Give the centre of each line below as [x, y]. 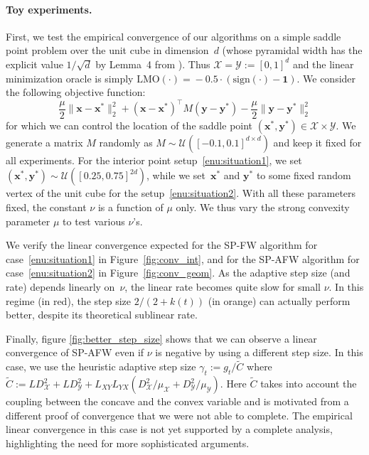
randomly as [126, 142]
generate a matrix [44, 142]
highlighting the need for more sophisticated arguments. [128, 443]
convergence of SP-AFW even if [75, 352]
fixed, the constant [46, 207]
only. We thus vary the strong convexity [263, 207]
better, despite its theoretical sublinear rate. [102, 315]
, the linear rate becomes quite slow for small [223, 287]
